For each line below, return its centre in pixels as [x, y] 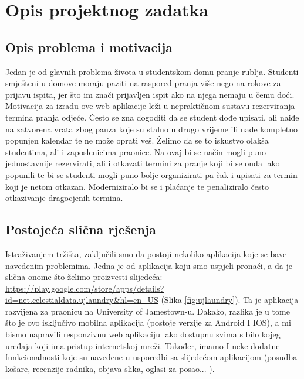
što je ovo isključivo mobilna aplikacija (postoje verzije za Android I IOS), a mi [148, 322]
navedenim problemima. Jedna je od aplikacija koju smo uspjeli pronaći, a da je [149, 265]
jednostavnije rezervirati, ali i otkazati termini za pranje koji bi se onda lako [143, 163]
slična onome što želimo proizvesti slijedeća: [84, 277]
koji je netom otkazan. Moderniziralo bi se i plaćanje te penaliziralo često [137, 186]
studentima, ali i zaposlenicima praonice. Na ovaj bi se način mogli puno [136, 151]
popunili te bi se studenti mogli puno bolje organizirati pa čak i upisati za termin [151, 174]
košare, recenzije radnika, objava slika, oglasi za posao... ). [110, 368]
